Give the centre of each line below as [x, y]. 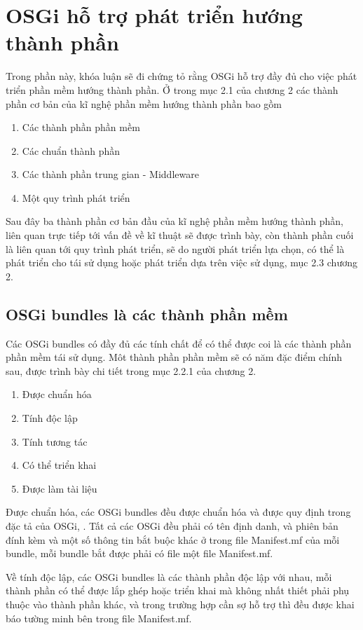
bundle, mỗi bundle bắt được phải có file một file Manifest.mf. [139, 553]
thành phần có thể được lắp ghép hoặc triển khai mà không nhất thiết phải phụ [178, 590]
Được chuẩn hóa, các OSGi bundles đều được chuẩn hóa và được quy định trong [178, 512]
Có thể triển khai [59, 465]
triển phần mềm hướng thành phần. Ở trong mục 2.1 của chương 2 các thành [172, 89]
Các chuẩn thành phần [71, 150]
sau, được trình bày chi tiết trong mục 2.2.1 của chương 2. [131, 370]
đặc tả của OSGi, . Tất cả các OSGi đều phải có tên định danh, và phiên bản [172, 525]
